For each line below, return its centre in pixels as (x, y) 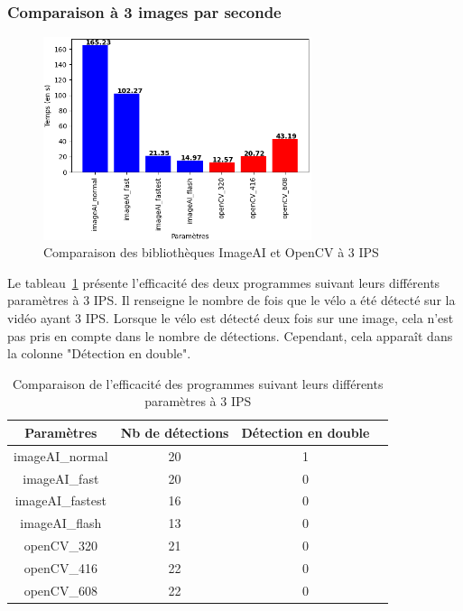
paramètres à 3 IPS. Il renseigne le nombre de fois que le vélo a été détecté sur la (231, 300)
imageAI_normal (61, 455)
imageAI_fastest (60, 500)
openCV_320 (60, 546)
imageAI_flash (61, 523)
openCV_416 (60, 567)
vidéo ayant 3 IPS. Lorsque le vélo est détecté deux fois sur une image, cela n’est (231, 317)
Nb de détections (175, 432)
